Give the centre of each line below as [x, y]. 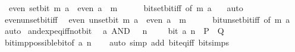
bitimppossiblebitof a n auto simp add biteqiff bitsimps [117, 42]
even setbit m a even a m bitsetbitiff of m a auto [126, 8]
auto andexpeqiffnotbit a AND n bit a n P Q [114, 31]
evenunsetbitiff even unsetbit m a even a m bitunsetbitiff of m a [147, 19]
